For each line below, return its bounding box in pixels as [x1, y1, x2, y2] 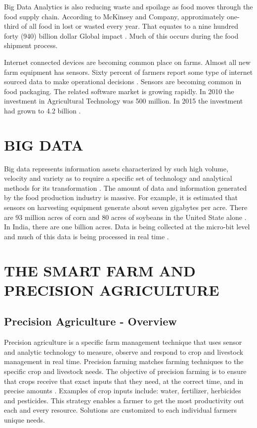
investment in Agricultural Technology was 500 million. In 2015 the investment [4, 96, 243, 106]
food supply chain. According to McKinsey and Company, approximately [4, 11, 225, 21]
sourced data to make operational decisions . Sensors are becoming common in [4, 76, 242, 87]
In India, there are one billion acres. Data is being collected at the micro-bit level [4, 221, 250, 232]
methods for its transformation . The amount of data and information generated [4, 182, 247, 193]
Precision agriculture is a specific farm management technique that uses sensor [4, 337, 242, 347]
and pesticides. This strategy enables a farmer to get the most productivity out [4, 395, 244, 405]
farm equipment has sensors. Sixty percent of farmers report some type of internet [4, 66, 253, 77]
